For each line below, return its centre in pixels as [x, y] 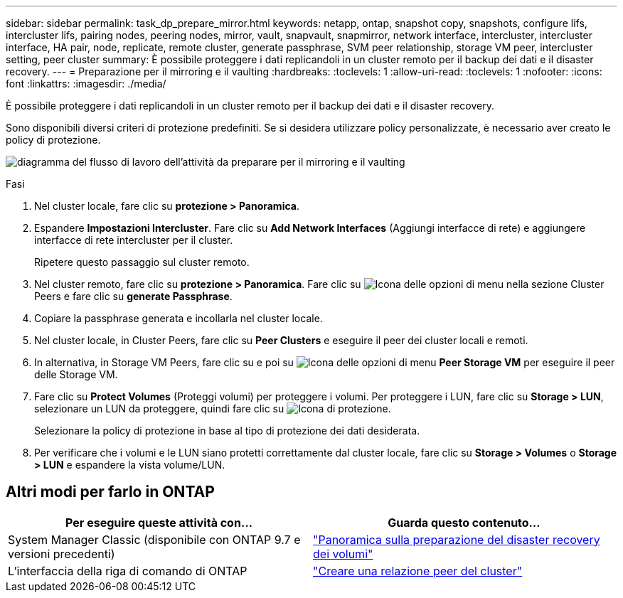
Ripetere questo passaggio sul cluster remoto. [142, 262]
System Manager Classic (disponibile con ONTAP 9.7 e [154, 539]
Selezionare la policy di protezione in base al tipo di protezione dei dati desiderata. [227, 431]
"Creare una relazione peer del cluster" [418, 571]
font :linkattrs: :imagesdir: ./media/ [86, 84]
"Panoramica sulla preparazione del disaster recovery [457, 539]
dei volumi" [343, 554]
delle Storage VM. [76, 374]
